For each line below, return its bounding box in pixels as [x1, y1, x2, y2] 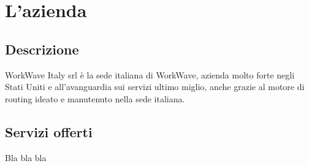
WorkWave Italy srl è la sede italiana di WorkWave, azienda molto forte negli [5, 68, 295, 81]
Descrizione [5, 39, 79, 58]
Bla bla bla [5, 151, 47, 164]
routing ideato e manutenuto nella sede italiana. [5, 92, 185, 105]
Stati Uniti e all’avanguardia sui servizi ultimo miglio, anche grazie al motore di [5, 80, 305, 93]
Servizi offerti [5, 122, 93, 141]
